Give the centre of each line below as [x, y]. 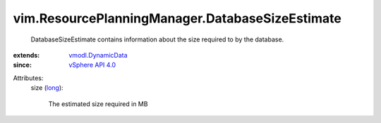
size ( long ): [47, 88]
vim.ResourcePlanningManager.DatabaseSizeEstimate [177, 18]
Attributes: [28, 78]
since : [22, 65]
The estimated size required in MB [98, 104]
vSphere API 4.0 [92, 65]
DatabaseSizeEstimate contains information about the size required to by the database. [157, 39]
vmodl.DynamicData [98, 55]
